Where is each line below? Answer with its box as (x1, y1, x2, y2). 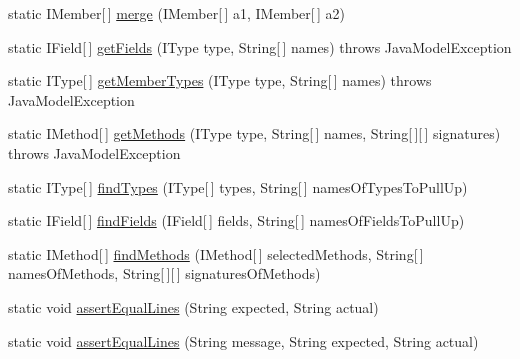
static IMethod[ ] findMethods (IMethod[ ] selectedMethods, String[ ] (8, 243, 424, 264)
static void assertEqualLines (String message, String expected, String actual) (8, 330, 479, 351)
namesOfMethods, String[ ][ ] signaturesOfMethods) (8, 263, 321, 284)
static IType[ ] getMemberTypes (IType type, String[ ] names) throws (8, 70, 432, 91)
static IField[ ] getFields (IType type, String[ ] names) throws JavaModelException (8, 36, 512, 57)
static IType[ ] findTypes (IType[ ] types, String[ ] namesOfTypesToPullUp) (8, 176, 468, 197)
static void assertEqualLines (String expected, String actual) (8, 296, 379, 317)
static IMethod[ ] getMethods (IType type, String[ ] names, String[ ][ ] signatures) (8, 123, 501, 144)
